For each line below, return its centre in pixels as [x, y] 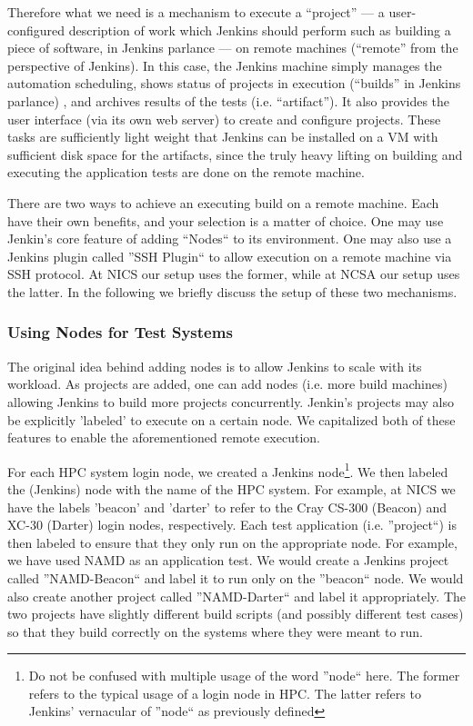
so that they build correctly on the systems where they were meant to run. [216, 631]
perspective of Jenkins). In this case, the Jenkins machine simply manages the [225, 65]
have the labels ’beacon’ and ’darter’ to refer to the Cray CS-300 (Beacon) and [227, 507]
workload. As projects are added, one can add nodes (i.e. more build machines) [227, 384]
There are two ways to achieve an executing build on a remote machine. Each [223, 202]
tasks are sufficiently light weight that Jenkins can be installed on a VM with [223, 137]
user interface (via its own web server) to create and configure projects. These [224, 119]
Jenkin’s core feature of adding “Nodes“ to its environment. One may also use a [230, 239]
